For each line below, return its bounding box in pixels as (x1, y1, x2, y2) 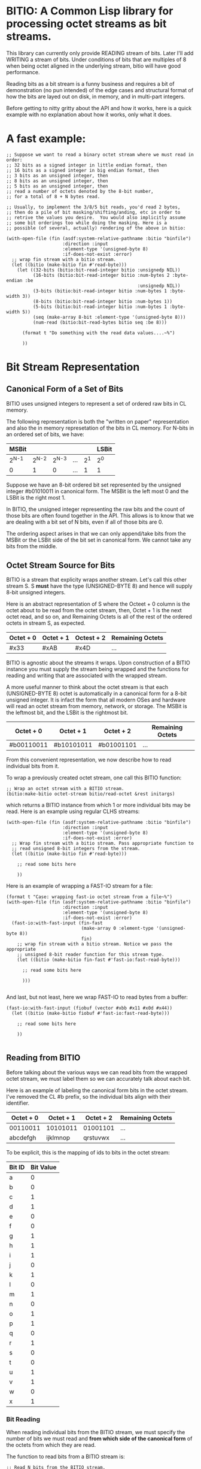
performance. (6, 68, 40, 75)
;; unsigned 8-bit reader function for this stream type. (17, 951, 165, 958)
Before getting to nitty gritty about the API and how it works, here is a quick (6, 104, 192, 111)
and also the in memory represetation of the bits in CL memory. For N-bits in (6, 424, 194, 431)
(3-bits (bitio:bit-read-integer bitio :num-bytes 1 (32, 288, 167, 294)
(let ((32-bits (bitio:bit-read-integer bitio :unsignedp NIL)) (17, 267, 181, 273)
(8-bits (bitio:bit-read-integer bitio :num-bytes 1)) (32, 298, 172, 304)
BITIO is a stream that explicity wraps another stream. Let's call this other (6, 576, 187, 584)
